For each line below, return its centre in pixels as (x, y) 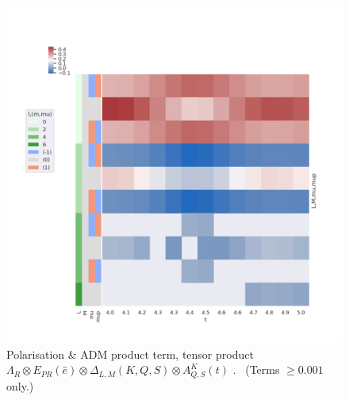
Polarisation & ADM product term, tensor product (130, 354)
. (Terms (256, 369)
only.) (20, 385)
